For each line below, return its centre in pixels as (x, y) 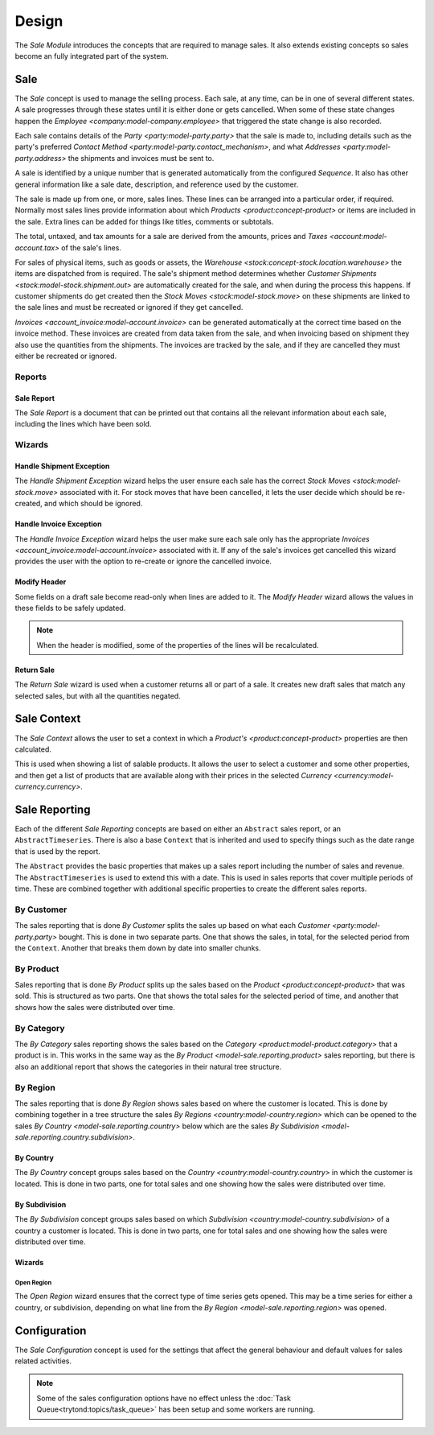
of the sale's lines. (92, 247)
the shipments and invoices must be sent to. (141, 158)
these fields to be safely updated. (70, 608)
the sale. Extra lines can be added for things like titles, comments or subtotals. (144, 221)
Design (39, 21)
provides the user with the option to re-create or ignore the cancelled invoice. (143, 561)
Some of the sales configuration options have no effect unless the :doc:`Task (164, 1398)
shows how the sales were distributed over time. (95, 1007)
